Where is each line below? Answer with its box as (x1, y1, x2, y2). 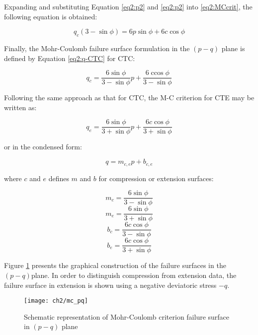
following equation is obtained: (4, 11, 97, 21)
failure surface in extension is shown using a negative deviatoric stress (4, 279, 217, 290)
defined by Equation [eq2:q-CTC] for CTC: (4, 53, 135, 63)
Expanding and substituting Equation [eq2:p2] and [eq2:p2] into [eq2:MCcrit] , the (4, 1, 253, 11)
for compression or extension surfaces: (98, 173, 214, 183)
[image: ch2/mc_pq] (24, 297, 88, 305)
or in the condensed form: (4, 141, 82, 152)
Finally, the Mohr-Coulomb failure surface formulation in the (4, 43, 190, 53)
